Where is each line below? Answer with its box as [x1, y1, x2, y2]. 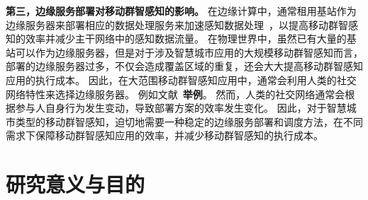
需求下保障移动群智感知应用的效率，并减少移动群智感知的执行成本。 [6, 128, 323, 143]
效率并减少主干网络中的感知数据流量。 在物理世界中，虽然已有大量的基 [25, 31, 357, 46]
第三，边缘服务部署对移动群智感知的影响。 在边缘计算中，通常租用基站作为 [6, 4, 357, 18]
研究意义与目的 [6, 170, 145, 199]
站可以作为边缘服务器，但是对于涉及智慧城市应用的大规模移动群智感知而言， [6, 45, 363, 59]
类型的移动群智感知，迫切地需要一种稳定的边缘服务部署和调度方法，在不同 [15, 114, 363, 129]
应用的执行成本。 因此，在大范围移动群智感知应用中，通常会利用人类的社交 [6, 72, 357, 87]
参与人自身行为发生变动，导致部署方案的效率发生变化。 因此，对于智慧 [15, 100, 347, 115]
